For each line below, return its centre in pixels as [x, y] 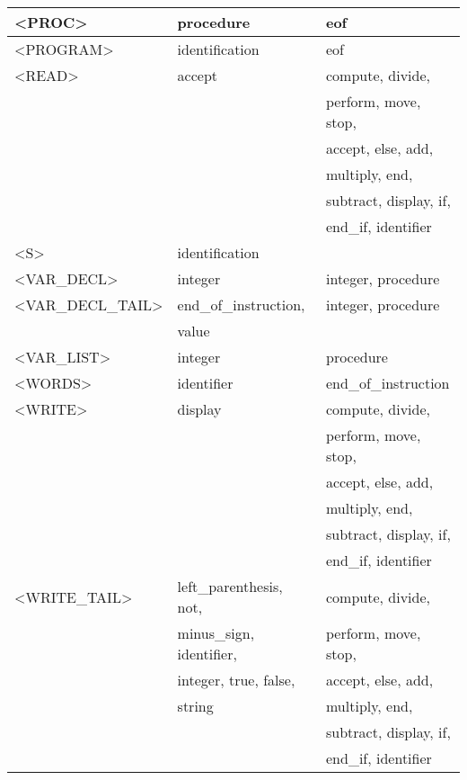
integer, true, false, [236, 680]
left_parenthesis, [230, 586]
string [195, 706]
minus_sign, [216, 633]
